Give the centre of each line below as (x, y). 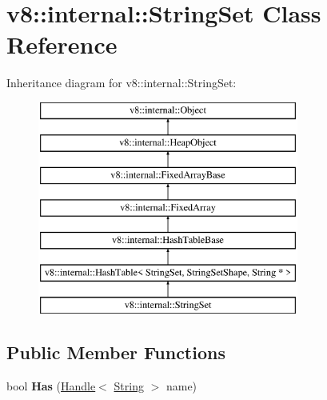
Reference (62, 44)
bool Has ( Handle (51, 386)
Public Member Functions (116, 352)
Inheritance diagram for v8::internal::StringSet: (122, 83)
